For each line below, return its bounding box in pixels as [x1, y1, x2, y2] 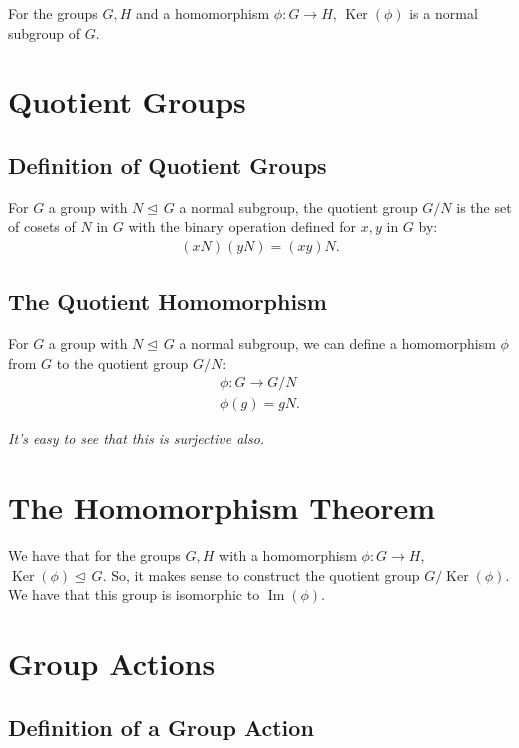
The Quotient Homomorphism [8, 286, 327, 317]
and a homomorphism [136, 3, 270, 23]
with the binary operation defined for [128, 216, 357, 237]
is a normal [409, 3, 478, 23]
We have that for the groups [8, 545, 181, 566]
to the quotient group [56, 352, 189, 373]
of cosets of [8, 216, 76, 237]
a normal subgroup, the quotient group [179, 196, 418, 217]
